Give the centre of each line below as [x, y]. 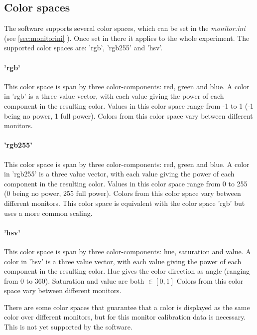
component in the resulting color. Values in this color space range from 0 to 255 [126, 183]
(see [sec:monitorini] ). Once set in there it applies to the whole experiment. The [127, 38]
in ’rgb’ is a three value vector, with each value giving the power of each [114, 96]
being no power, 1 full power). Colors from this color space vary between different [128, 115]
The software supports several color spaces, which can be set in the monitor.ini [125, 28]
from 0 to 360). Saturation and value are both [74, 280]
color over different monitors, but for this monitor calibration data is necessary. [125, 317]
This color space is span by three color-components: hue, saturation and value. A [128, 251]
